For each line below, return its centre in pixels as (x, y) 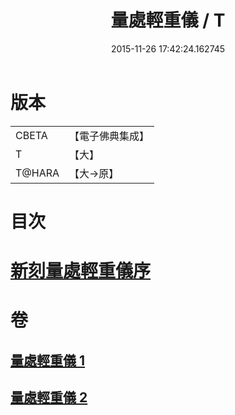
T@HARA (37, 173)
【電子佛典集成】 (109, 136)
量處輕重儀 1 (48, 360)
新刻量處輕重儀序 (81, 271)
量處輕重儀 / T (168, 20)
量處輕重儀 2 (49, 397)
